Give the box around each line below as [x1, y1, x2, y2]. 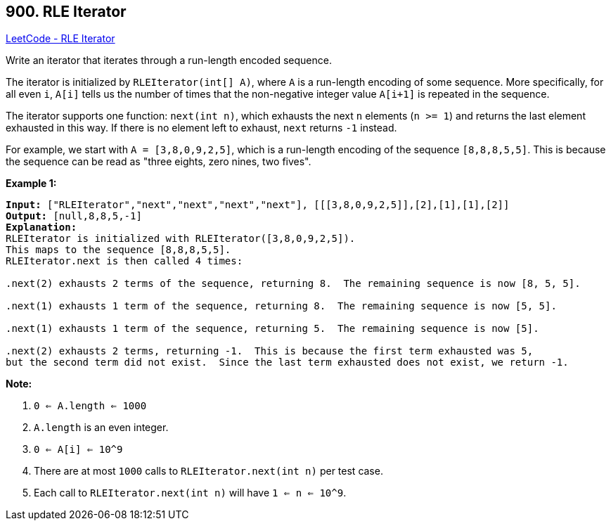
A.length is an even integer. [34, 421, 169, 434]
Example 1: [6, 177, 57, 190]
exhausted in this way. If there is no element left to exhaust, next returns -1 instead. [6, 122, 397, 134]
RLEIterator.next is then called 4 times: [6, 255, 243, 267]
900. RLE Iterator [6, 3, 127, 20]
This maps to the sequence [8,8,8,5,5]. [6, 244, 231, 256]
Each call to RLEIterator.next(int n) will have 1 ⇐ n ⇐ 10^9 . [34, 487, 347, 499]
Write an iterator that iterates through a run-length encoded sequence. [6, 54, 332, 67]
